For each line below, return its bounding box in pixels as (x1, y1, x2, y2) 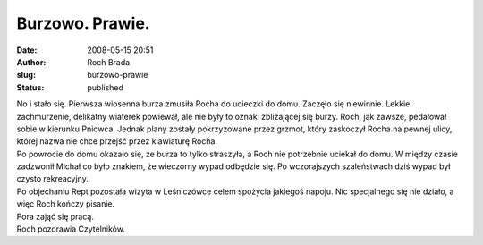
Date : (16, 45, 38, 55)
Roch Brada (87, 56, 131, 67)
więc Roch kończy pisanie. (16, 199, 115, 209)
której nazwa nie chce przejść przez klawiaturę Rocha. (16, 136, 218, 147)
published (87, 81, 124, 93)
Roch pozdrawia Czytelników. (16, 224, 125, 234)
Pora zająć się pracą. (16, 211, 94, 222)
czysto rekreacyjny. (16, 173, 89, 184)
